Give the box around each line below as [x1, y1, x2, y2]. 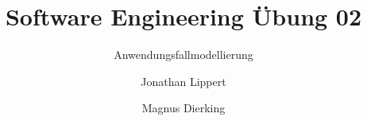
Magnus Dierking [141, 100, 226, 116]
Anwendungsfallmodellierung [114, 46, 253, 63]
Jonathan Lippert [141, 72, 226, 89]
